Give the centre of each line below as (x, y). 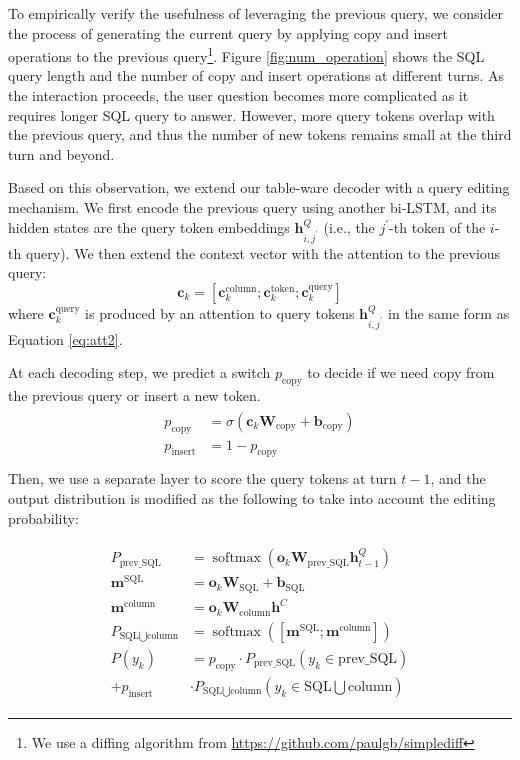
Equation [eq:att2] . (65, 338)
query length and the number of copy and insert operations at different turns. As (256, 75)
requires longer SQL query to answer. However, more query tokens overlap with (251, 114)
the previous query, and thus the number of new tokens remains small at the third (260, 134)
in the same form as (449, 312)
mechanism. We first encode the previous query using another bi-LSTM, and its (252, 207)
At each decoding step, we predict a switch (139, 372)
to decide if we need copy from (401, 372)
